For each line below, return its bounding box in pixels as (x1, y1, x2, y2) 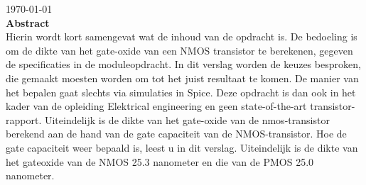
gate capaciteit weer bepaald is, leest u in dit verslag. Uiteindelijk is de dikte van (6, 140, 358, 155)
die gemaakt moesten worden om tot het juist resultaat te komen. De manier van (6, 70, 359, 85)
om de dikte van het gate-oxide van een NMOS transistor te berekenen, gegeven (6, 43, 353, 57)
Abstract (6, 15, 50, 30)
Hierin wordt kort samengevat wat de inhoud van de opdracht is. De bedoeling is (6, 29, 357, 44)
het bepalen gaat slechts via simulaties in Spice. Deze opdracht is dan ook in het (6, 84, 356, 99)
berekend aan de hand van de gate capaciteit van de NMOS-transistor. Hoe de (6, 126, 347, 141)
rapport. (6, 112, 42, 127)
